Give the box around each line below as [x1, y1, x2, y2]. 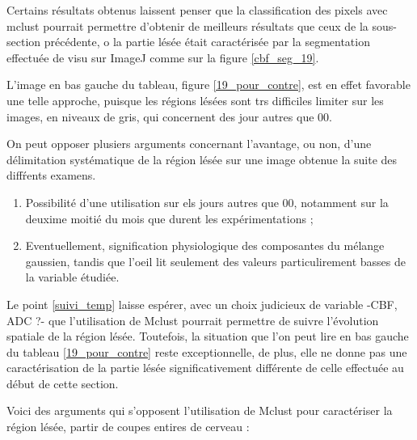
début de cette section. [6, 374, 119, 391]
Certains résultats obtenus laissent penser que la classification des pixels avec [6, 2, 388, 18]
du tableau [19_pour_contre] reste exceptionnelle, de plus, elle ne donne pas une [6, 343, 407, 360]
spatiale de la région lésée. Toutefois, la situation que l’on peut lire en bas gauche [6, 328, 409, 345]
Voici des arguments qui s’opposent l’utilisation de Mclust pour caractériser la [6, 402, 393, 419]
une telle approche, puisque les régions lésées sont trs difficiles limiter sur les [6, 91, 384, 108]
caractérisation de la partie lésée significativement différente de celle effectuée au [6, 359, 404, 376]
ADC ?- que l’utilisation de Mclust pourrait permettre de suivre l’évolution [6, 311, 379, 328]
